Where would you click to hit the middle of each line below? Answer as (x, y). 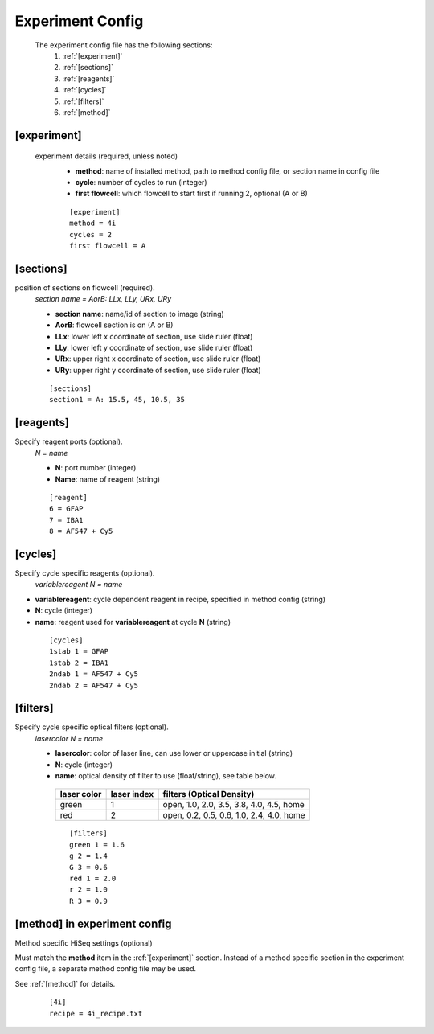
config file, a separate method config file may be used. (106, 969)
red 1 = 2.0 (93, 878)
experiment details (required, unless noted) (106, 156)
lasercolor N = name (69, 738)
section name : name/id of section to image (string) (139, 314)
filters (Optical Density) (209, 794)
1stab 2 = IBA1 (79, 663)
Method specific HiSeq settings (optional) (84, 943)
